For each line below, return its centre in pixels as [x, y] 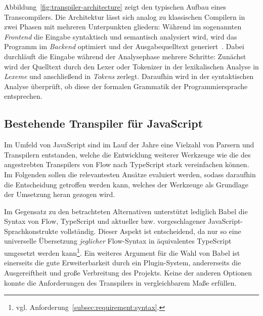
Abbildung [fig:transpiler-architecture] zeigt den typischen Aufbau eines [115, 7]
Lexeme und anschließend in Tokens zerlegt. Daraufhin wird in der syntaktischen [129, 76]
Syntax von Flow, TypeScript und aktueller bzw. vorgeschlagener [105, 221]
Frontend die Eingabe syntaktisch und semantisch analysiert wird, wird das [121, 36]
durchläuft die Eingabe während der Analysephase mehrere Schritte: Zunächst [125, 56]
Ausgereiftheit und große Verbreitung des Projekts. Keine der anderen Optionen [128, 272]
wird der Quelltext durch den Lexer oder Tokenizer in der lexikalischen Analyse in [131, 66]
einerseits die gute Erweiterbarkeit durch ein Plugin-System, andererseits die [123, 263]
